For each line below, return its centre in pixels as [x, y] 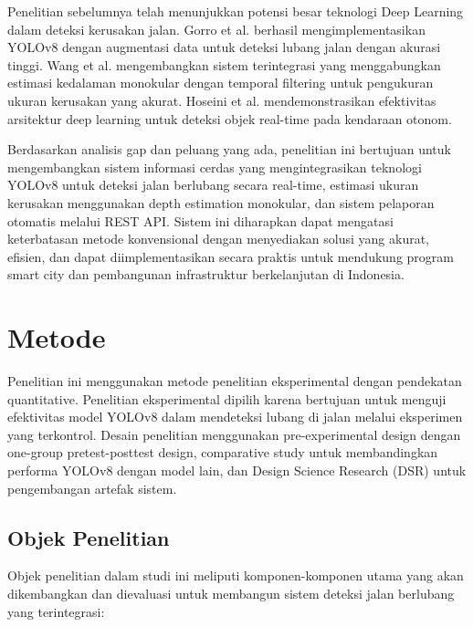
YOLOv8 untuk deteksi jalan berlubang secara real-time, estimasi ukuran [213, 185]
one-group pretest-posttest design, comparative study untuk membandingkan [223, 452]
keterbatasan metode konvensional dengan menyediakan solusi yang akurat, [219, 239]
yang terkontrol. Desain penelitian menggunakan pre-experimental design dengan [234, 434]
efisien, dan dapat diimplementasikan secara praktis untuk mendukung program [231, 256]
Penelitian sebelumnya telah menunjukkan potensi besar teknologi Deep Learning [236, 11]
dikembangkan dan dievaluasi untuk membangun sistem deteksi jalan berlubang [231, 593]
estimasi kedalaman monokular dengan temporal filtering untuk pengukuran [221, 83]
